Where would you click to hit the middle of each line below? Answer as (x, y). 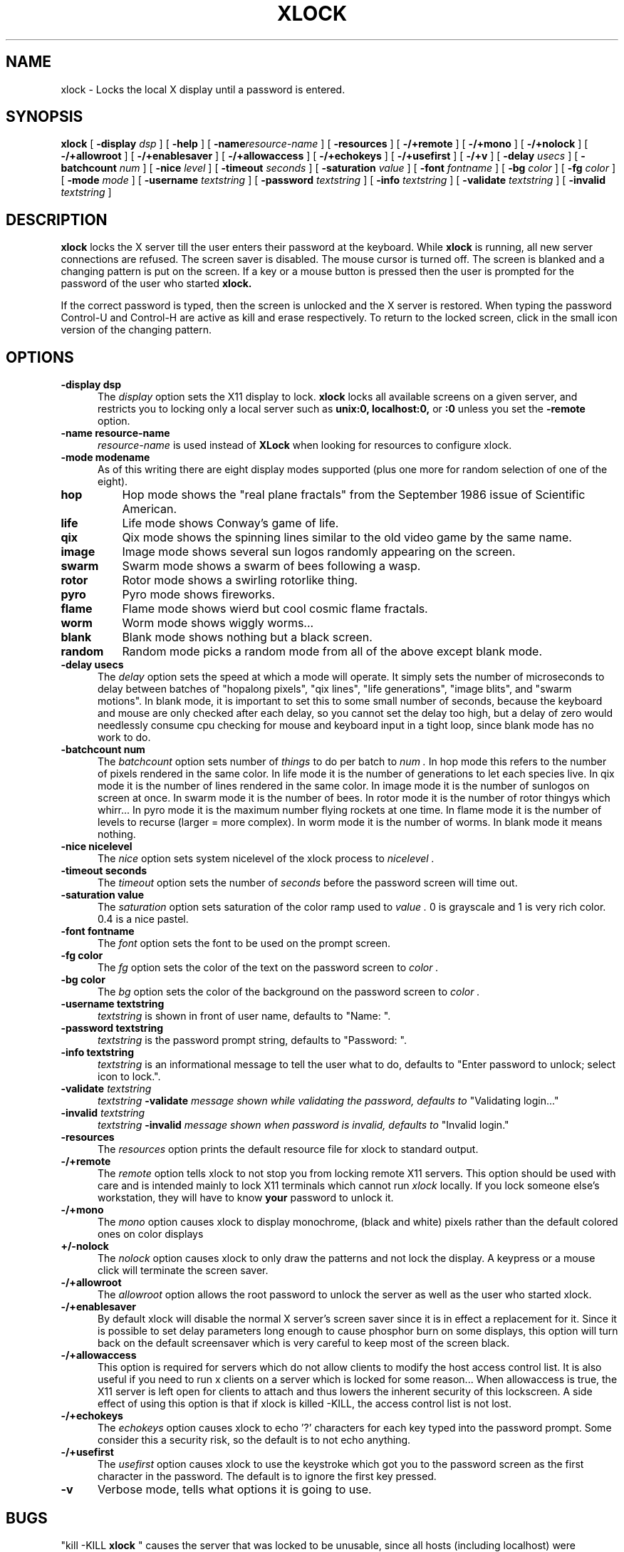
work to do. (124, 738)
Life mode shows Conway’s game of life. (230, 523)
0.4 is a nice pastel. (143, 919)
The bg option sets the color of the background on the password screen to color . (289, 992)
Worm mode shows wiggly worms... (218, 623)
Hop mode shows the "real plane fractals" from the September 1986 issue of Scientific (354, 495)
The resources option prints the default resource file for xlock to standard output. (288, 1149)
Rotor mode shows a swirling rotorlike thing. (240, 580)
